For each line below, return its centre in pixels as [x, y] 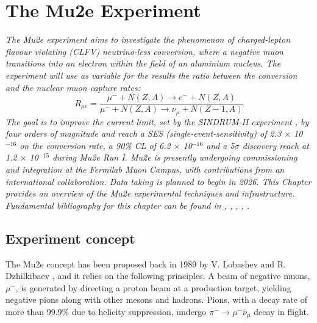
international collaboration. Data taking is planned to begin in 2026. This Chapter [158, 181]
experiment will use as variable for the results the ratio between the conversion [151, 75]
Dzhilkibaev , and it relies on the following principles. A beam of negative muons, [158, 276]
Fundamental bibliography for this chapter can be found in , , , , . [128, 205]
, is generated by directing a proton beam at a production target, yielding [153, 287]
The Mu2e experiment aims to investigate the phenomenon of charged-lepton [148, 39]
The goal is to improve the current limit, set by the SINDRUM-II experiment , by [157, 121]
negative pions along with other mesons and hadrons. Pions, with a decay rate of [156, 299]
